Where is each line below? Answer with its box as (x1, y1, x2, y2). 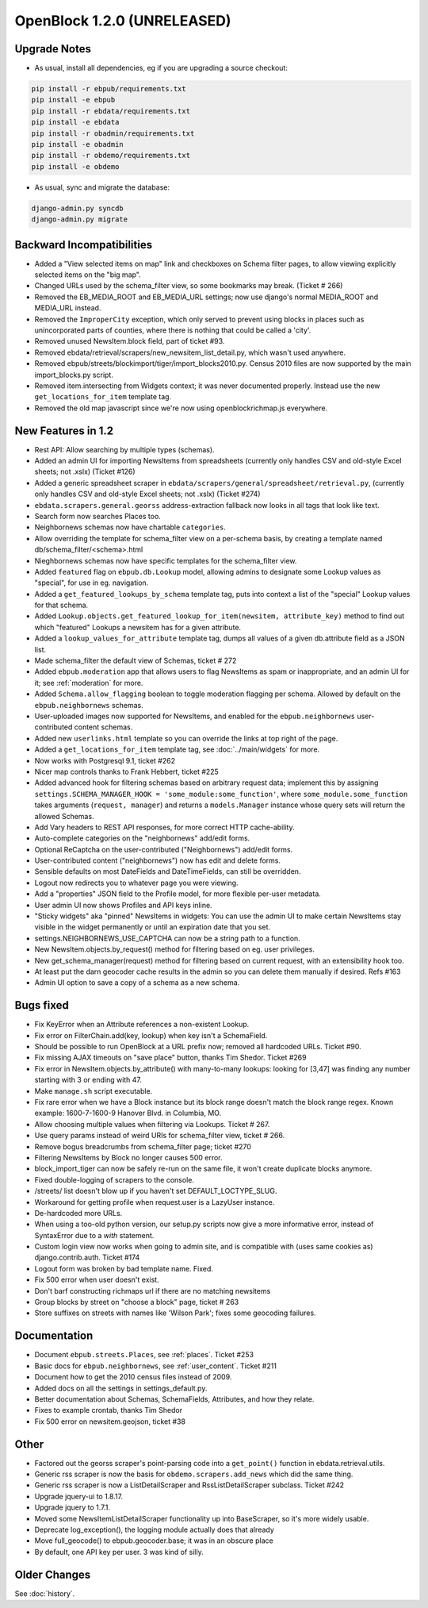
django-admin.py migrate (31, 215, 128, 224)
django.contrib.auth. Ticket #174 (34, 1252, 140, 1262)
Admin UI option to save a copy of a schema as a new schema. (34, 978, 240, 987)
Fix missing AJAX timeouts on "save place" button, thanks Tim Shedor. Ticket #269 (34, 1052, 307, 1063)
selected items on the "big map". (34, 270, 142, 279)
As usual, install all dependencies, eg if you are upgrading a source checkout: (34, 63, 289, 73)
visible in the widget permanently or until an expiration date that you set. (34, 922, 271, 932)
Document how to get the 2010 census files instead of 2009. (34, 1372, 232, 1382)
